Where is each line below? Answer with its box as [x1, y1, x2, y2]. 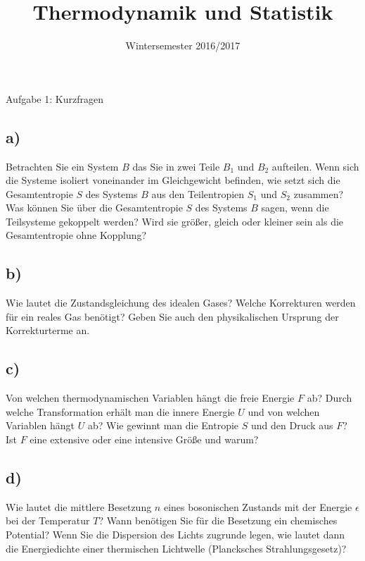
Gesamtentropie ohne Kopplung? [6, 228, 147, 242]
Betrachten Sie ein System [6, 159, 119, 173]
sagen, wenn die [261, 200, 329, 215]
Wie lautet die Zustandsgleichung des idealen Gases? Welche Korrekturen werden [6, 295, 356, 310]
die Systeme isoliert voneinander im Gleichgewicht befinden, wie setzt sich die [6, 173, 340, 187]
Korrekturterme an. [6, 323, 90, 338]
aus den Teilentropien [151, 186, 245, 201]
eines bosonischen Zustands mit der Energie [163, 499, 352, 514]
